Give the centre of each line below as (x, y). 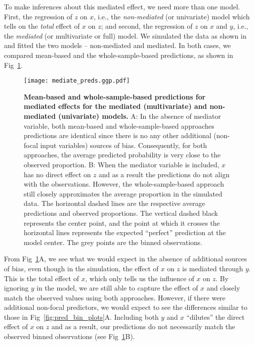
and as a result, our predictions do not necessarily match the (143, 326)
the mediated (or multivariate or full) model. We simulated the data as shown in (125, 35)
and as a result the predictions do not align (164, 174)
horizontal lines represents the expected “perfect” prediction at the (125, 232)
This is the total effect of (42, 278)
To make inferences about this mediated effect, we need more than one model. (122, 6)
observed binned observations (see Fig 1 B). (69, 336)
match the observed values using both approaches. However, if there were (115, 297)
